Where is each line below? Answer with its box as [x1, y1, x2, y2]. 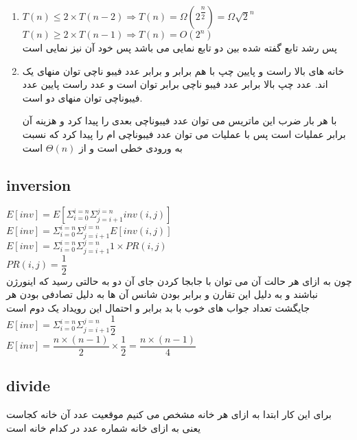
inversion [6, 174, 71, 195]
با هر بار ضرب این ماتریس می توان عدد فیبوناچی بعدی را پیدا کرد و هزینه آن [22, 113, 337, 128]
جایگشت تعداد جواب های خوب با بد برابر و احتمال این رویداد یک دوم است [6, 301, 310, 315]
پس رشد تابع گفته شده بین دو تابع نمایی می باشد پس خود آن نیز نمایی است [22, 40, 337, 54]
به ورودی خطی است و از [79, 140, 183, 154]
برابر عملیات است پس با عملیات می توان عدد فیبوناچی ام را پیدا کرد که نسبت [22, 126, 346, 141]
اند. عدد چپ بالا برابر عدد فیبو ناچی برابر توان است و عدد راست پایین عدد [22, 77, 328, 91]
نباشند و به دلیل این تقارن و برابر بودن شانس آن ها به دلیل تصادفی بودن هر [6, 287, 318, 301]
